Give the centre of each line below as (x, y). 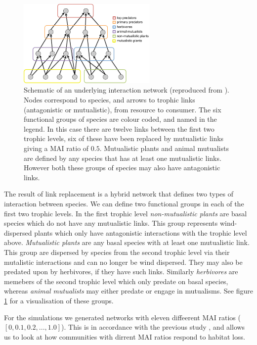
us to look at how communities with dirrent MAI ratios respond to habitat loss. (125, 336)
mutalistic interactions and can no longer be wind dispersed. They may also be (123, 262)
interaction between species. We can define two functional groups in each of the (124, 204)
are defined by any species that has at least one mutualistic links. (123, 158)
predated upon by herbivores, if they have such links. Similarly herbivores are (121, 271)
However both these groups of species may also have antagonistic (122, 168)
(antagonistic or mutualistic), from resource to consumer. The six (123, 109)
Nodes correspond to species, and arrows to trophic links (109, 100)
